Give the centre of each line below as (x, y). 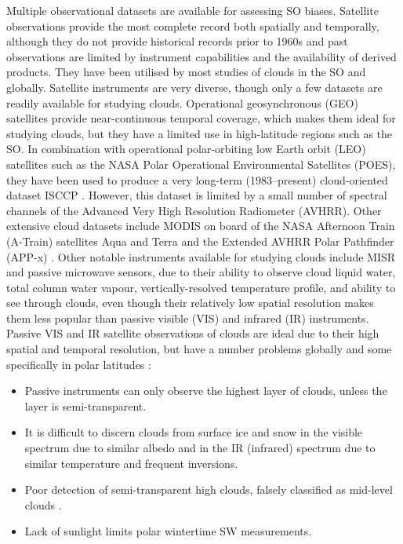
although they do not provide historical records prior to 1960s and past (177, 41)
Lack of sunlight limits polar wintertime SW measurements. (168, 531)
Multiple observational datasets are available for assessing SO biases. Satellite (192, 10)
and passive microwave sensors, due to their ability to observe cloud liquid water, (201, 272)
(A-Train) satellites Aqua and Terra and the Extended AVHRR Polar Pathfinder (200, 241)
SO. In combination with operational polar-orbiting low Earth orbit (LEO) (186, 149)
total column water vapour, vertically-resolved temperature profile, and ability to (201, 287)
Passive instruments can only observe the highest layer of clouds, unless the (206, 391)
